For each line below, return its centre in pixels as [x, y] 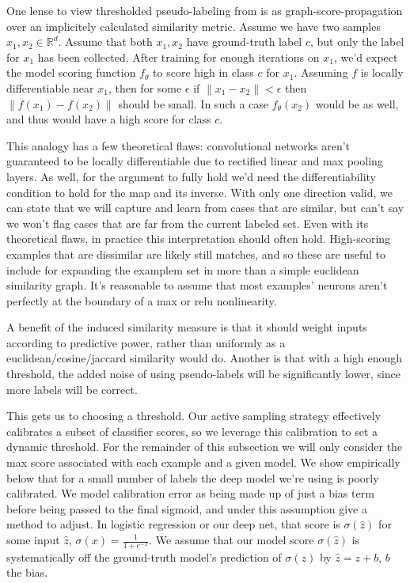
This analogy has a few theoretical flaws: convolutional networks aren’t [178, 145]
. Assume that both [105, 42]
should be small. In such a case [194, 103]
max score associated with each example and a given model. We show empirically [203, 462]
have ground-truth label [244, 42]
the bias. [27, 572]
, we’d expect [366, 57]
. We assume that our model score [232, 539]
